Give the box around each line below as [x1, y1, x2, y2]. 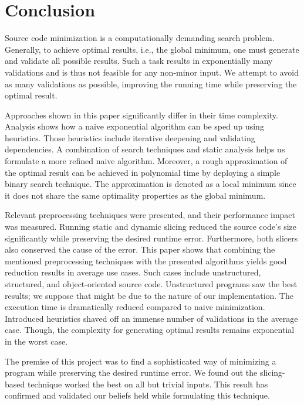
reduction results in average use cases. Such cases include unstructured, [5, 266, 261, 278]
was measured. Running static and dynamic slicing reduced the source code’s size [5, 220, 297, 233]
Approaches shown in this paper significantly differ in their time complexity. [5, 108, 278, 121]
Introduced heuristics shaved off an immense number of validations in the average [5, 312, 298, 324]
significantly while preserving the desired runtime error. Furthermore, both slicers [5, 232, 298, 244]
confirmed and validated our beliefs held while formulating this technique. [5, 389, 270, 401]
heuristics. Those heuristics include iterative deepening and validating [5, 131, 255, 144]
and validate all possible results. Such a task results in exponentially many [5, 55, 273, 67]
